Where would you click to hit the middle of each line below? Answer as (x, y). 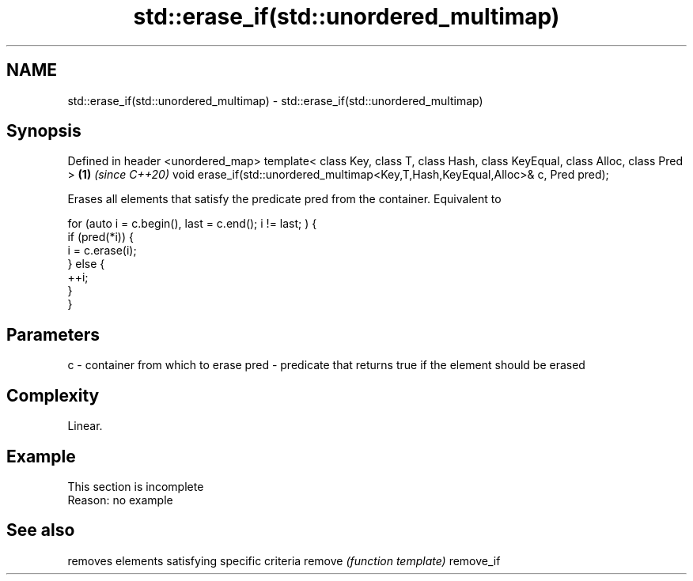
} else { (86, 264)
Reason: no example (120, 500)
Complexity (53, 395)
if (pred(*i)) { (100, 237)
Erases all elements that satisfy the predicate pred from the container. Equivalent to (284, 199)
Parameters (53, 334)
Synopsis (44, 131)
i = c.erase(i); (102, 251)
